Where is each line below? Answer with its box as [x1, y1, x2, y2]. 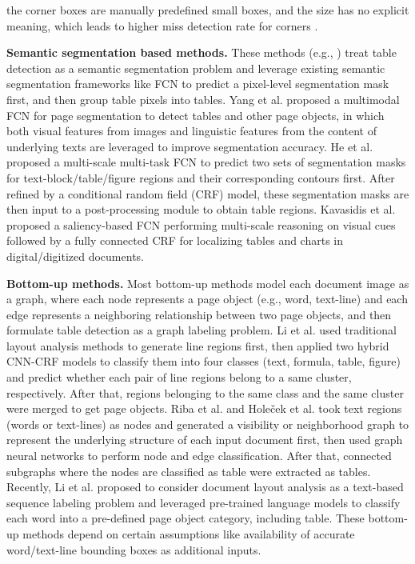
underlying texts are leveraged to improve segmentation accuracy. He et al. [6, 138, 373, 154]
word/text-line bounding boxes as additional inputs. [6, 541, 261, 558]
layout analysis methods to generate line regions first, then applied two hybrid [6, 337, 389, 354]
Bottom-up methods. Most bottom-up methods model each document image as [6, 274, 409, 291]
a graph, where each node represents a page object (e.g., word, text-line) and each [6, 290, 408, 307]
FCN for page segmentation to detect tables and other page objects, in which [6, 106, 385, 123]
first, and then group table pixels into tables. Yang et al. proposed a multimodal [6, 90, 400, 107]
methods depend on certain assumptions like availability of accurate [22, 526, 355, 542]
